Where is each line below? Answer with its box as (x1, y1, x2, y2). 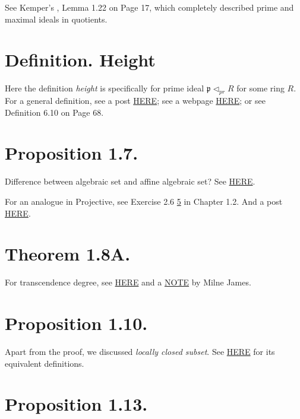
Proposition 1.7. (5, 141, 138, 165)
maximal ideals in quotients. (5, 12, 108, 25)
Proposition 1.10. (5, 311, 148, 335)
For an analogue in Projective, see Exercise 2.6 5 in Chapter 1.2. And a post (5, 195, 283, 208)
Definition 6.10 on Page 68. (5, 106, 104, 118)
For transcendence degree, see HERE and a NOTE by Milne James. (5, 276, 251, 288)
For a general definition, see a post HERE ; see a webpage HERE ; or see (5, 94, 266, 107)
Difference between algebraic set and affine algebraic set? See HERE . (5, 175, 255, 188)
